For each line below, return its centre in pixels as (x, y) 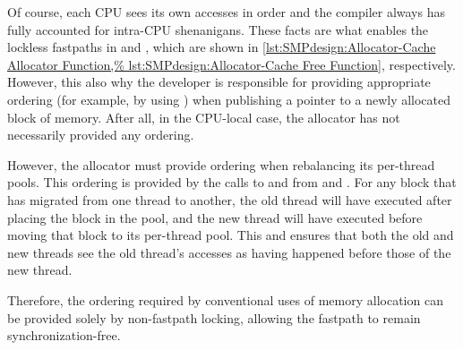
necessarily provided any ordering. (101, 135)
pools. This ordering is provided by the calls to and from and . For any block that (232, 182)
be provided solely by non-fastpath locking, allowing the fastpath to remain (214, 317)
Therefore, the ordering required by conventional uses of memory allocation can (225, 299)
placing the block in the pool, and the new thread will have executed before (215, 217)
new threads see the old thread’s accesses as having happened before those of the (229, 252)
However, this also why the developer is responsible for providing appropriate (219, 82)
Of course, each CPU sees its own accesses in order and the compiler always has (226, 12)
